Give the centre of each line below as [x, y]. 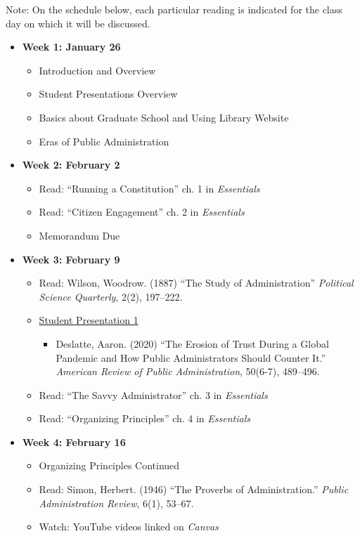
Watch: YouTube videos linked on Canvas [129, 527]
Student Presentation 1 [89, 320]
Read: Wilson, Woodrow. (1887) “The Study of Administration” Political [196, 283]
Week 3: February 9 [71, 259]
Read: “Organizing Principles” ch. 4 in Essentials [144, 418]
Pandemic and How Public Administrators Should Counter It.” [191, 357]
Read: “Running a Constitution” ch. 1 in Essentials [149, 188]
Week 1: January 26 [71, 47]
